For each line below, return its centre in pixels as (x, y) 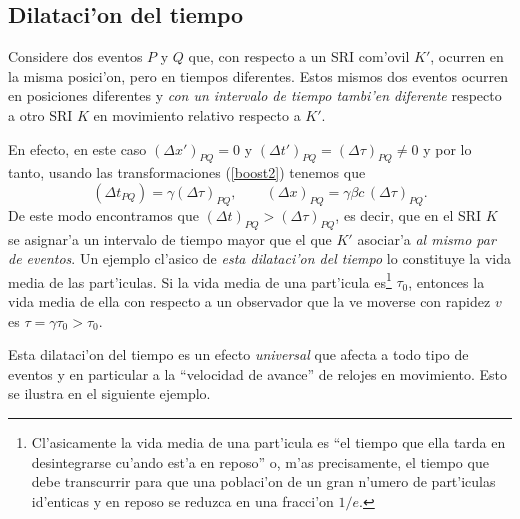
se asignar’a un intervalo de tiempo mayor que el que (170, 238)
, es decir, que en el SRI (408, 214)
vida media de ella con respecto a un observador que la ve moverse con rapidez (249, 301)
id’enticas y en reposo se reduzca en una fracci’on (182, 500)
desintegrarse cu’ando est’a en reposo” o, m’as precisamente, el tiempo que (260, 461)
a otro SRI (40, 114)
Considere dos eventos (75, 56)
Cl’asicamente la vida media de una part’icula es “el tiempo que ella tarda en (268, 441)
